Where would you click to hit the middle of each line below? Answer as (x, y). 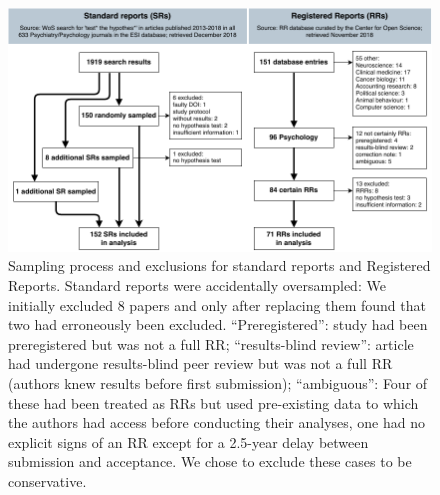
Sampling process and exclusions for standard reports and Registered (219, 265)
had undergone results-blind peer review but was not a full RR (200, 363)
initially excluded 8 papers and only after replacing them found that (217, 304)
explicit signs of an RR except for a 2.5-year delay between (188, 441)
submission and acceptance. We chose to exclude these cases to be (210, 461)
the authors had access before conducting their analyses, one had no (217, 422)
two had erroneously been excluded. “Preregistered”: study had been (218, 324)
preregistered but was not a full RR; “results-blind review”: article (211, 343)
